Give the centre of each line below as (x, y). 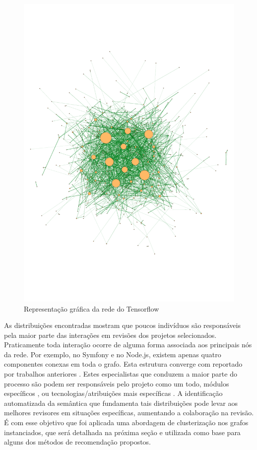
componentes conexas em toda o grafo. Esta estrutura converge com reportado (123, 364)
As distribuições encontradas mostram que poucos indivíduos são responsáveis (122, 325)
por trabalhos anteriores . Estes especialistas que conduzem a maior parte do (121, 374)
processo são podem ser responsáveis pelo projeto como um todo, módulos (117, 383)
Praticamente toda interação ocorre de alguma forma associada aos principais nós (128, 345)
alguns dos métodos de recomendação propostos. (78, 442)
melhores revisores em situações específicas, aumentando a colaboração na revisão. (129, 413)
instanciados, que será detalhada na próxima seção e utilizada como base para (122, 432)
